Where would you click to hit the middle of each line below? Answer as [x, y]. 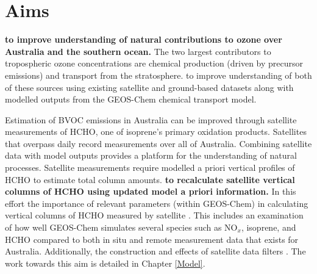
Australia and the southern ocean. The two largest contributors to [138, 51]
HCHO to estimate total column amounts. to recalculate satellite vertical [150, 179]
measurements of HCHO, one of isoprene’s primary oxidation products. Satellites [156, 132]
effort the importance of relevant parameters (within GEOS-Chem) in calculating [157, 203]
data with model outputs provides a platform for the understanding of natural [151, 155]
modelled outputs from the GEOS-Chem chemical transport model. [131, 99]
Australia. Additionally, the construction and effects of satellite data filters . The [155, 251]
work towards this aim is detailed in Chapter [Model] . [105, 263]
